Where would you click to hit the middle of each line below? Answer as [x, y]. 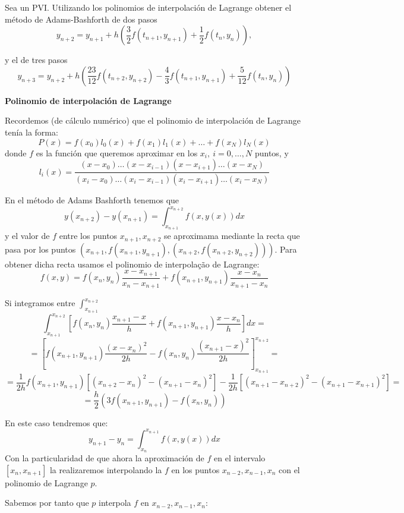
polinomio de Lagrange [46, 482]
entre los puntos [88, 236]
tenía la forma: [31, 132]
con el [289, 469]
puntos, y [272, 152]
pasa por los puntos [40, 249]
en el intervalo [240, 458]
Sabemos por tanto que [47, 503]
